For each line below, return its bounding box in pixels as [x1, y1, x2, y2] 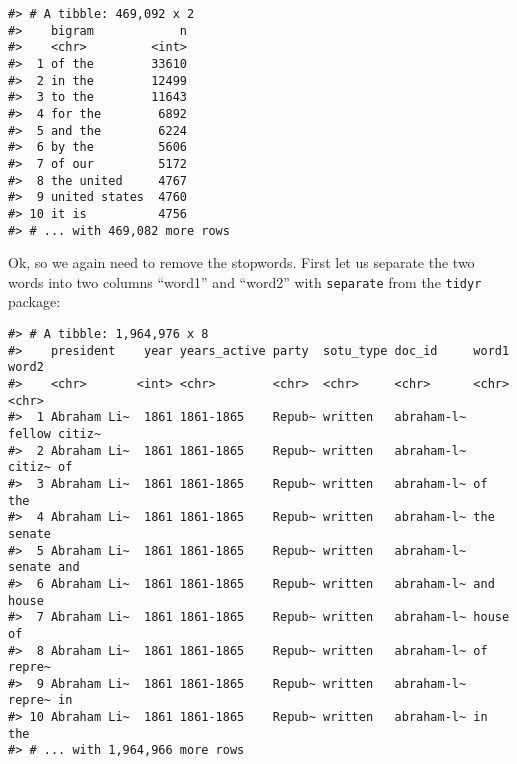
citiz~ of [8, 460, 73, 475]
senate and [8, 560, 80, 575]
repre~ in [8, 693, 73, 708]
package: [8, 291, 61, 312]
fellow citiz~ [8, 426, 102, 441]
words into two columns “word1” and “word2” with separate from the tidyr [8, 271, 482, 292]
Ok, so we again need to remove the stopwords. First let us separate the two [8, 252, 475, 273]
